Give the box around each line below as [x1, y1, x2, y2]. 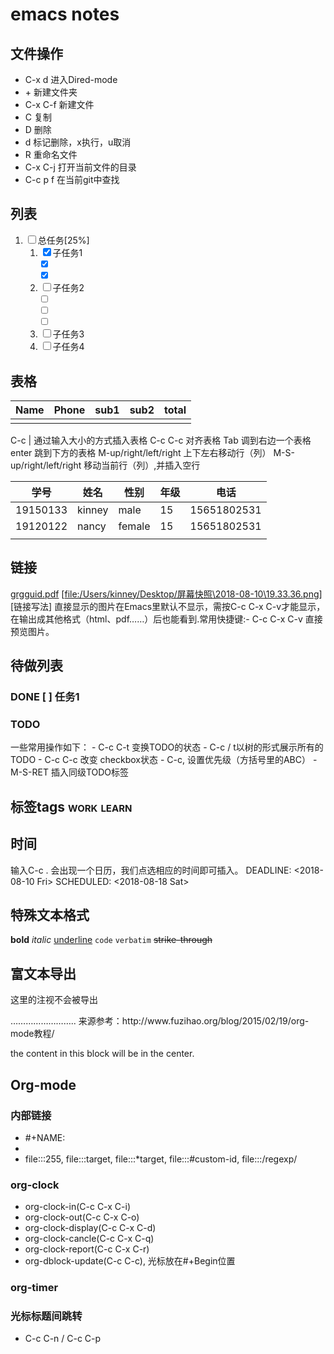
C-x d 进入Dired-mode [24, 74, 118, 85]
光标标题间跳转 [10, 1309, 83, 1323]
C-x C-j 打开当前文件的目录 [24, 161, 137, 173]
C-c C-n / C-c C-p [24, 1333, 102, 1345]
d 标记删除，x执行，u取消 [24, 136, 132, 148]
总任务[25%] [37, 234, 90, 246]
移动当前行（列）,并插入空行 [83, 459, 201, 471]
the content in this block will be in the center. [10, 1048, 195, 1060]
